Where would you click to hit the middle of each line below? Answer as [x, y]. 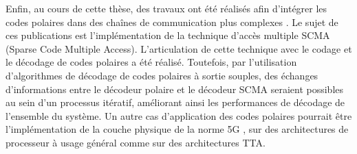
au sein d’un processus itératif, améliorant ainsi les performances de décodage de [175, 102]
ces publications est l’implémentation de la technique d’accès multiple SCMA [168, 35]
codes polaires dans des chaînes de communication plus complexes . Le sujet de [172, 22]
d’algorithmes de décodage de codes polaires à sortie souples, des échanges [162, 75]
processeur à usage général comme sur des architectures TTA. [136, 142]
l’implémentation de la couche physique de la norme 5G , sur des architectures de [177, 129]
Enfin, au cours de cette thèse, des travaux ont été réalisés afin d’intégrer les [166, 8]
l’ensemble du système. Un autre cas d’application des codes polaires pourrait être [179, 115]
